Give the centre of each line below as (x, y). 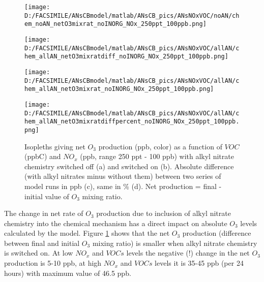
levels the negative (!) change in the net (188, 253)
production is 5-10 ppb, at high (53, 263)
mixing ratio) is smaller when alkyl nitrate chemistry (175, 243)
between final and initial (42, 243)
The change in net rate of (44, 213)
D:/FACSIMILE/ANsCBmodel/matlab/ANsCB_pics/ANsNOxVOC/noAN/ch (132, 15)
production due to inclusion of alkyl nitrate (164, 213)
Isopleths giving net (55, 146)
